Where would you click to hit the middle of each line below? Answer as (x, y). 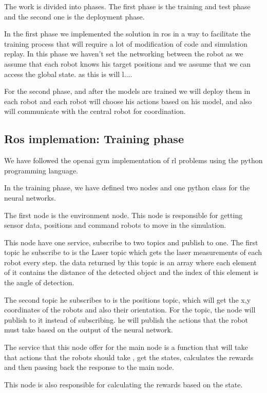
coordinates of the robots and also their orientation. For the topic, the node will (130, 310)
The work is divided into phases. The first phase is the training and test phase (127, 6)
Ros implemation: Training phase (94, 139)
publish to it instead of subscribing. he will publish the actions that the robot (126, 319)
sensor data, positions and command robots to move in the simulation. (115, 225)
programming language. (41, 170)
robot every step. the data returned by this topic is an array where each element (131, 262)
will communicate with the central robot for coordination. (95, 111)
